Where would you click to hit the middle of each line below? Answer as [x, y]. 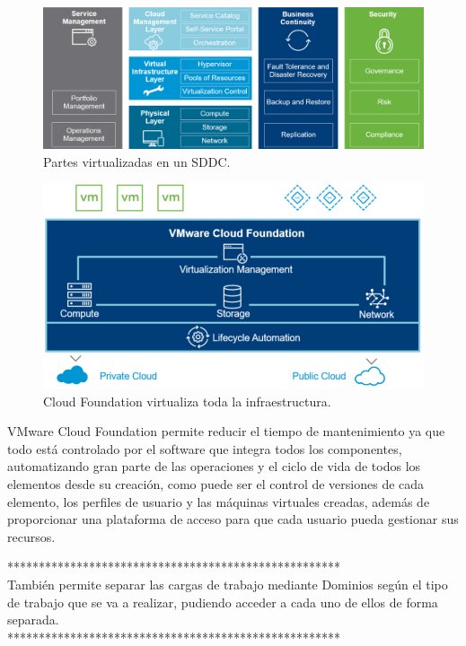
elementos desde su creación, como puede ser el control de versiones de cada [216, 483]
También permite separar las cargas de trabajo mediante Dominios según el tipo [228, 584]
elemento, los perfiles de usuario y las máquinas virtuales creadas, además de [219, 501]
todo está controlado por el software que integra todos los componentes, [205, 448]
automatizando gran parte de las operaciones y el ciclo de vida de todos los [214, 466]
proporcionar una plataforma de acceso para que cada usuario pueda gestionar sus [233, 519]
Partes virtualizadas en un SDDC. [137, 161]
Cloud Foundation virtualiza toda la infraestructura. [187, 401]
